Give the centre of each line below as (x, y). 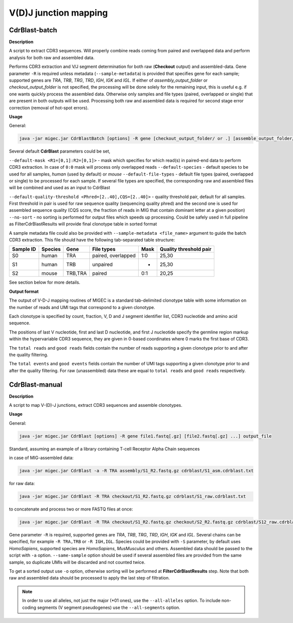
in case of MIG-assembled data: (41, 458)
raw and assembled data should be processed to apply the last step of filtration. (90, 578)
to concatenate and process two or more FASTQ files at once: (71, 509)
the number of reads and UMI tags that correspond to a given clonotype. (82, 307)
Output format (24, 291)
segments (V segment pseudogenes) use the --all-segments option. (109, 607)
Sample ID (24, 249)
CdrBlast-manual (36, 385)
